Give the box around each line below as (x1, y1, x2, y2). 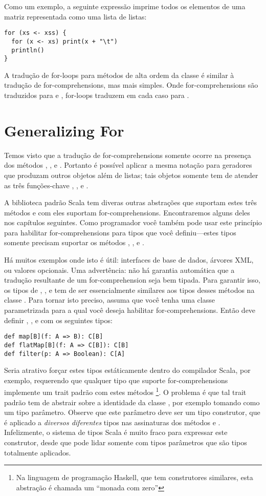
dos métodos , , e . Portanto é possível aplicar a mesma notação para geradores (4, 160, 252, 170)
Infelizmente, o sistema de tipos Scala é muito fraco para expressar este (4, 427, 228, 438)
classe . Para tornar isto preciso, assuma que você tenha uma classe (4, 294, 215, 305)
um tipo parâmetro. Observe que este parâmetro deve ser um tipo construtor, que (4, 407, 260, 418)
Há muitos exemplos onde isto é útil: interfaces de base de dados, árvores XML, (4, 254, 254, 265)
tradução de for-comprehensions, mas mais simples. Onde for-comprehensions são (4, 80, 258, 90)
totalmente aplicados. (4, 447, 71, 458)
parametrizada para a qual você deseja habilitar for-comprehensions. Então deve (4, 305, 256, 315)
